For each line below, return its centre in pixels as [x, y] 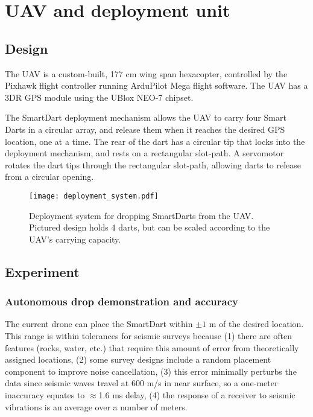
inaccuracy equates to [45, 394]
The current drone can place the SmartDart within [99, 324]
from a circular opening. [49, 177]
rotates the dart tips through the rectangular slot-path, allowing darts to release [153, 164]
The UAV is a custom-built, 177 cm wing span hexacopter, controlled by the [146, 73]
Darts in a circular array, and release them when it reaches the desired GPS [145, 129]
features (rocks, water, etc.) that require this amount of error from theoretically [152, 347]
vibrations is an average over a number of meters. [96, 406]
